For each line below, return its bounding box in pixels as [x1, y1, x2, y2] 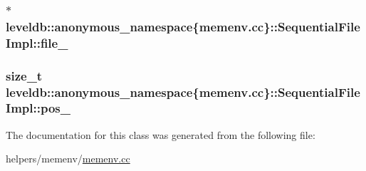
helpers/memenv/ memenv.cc [6, 151, 130, 166]
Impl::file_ [6, 33, 68, 51]
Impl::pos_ [6, 99, 70, 117]
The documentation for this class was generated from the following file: [6, 127, 315, 142]
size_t [6, 66, 43, 84]
